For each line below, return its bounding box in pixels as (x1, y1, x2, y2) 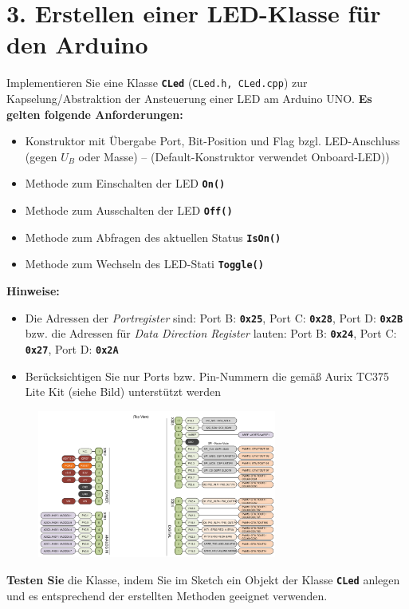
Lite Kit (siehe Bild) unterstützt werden (25, 383, 222, 400)
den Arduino (6, 28, 148, 61)
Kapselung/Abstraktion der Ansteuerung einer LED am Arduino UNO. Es (6, 89, 372, 106)
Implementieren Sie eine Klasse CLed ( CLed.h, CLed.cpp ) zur (6, 74, 308, 91)
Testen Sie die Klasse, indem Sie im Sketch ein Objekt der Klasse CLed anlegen (6, 571, 400, 588)
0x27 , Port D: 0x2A (25, 340, 119, 357)
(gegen (25, 148, 57, 164)
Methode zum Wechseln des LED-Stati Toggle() (25, 255, 264, 272)
